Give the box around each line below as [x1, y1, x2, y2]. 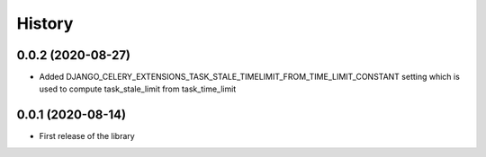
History [16, 13, 74, 33]
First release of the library [39, 131, 135, 142]
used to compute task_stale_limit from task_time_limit [39, 83, 237, 94]
